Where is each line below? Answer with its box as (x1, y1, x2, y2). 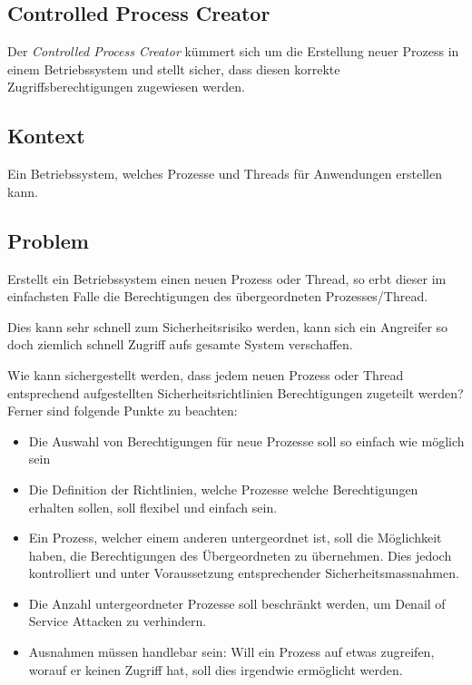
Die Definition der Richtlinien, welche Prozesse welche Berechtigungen (28, 479, 418, 498)
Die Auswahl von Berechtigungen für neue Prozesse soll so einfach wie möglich (28, 431, 465, 450)
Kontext (7, 122, 85, 150)
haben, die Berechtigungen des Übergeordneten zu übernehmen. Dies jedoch (28, 545, 452, 564)
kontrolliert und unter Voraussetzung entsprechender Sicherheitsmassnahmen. (28, 563, 459, 582)
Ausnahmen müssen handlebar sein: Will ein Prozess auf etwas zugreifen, (28, 642, 435, 661)
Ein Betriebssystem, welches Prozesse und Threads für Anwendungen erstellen (7, 164, 442, 183)
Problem (7, 226, 89, 254)
